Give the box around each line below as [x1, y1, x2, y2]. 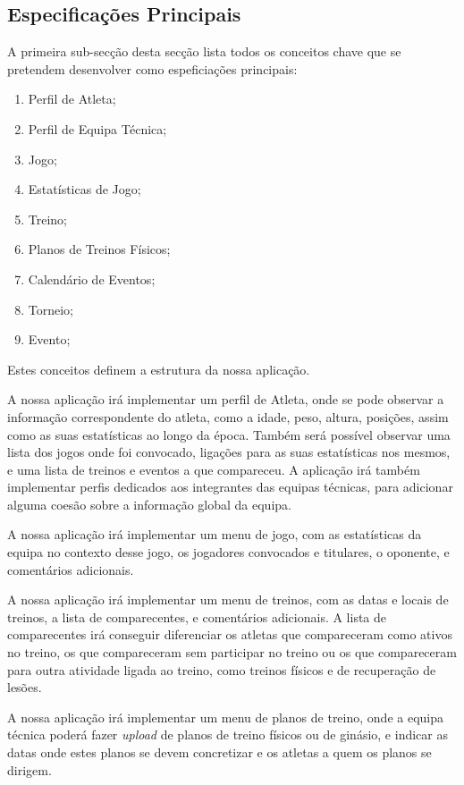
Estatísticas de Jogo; [28, 180, 141, 198]
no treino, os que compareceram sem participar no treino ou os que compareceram [7, 643, 457, 662]
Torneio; [28, 300, 74, 318]
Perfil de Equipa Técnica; [28, 119, 167, 138]
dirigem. [7, 760, 52, 779]
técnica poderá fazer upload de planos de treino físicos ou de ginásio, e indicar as [7, 725, 448, 744]
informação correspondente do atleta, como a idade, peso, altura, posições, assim [7, 407, 449, 426]
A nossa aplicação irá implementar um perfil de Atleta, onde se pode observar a [7, 390, 444, 409]
